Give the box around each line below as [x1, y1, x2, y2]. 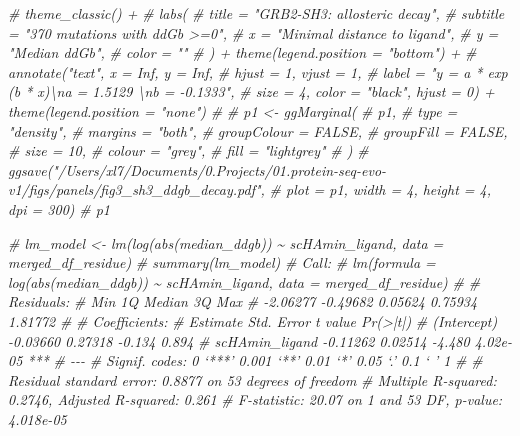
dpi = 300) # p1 [8, 198, 111, 219]
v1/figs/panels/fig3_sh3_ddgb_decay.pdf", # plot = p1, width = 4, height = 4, [8, 179, 492, 200]
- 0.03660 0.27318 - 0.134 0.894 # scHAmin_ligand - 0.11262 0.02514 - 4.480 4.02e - [8, 330, 512, 351]
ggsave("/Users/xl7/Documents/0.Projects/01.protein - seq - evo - [8, 159, 387, 180]
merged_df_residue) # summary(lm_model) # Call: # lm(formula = [8, 252, 436, 273]
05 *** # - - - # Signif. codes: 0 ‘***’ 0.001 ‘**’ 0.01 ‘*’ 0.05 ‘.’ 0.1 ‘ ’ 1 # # [8, 350, 483, 371]
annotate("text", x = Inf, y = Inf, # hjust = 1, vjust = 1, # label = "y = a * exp [8, 61, 508, 82]
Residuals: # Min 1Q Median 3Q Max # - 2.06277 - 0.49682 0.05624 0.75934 [8, 291, 478, 312]
